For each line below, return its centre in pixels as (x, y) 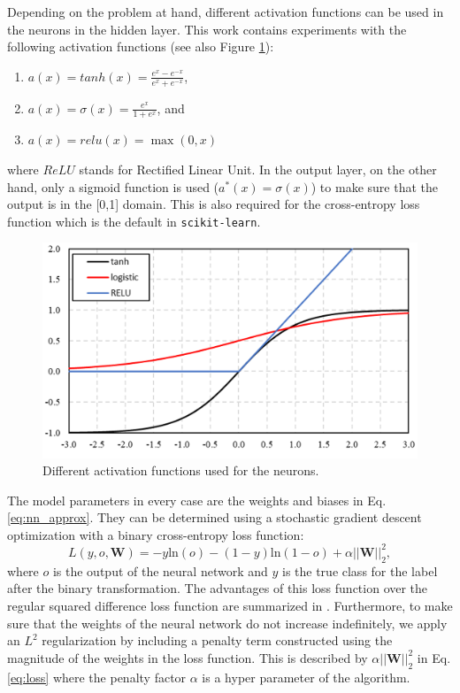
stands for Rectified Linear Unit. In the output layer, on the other (258, 169)
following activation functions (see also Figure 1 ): (141, 46)
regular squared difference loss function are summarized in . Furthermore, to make (230, 605)
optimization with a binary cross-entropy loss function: (156, 534)
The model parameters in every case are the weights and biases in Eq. (197, 500)
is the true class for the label (360, 570)
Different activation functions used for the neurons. (181, 470)
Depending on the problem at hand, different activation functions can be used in (226, 12)
